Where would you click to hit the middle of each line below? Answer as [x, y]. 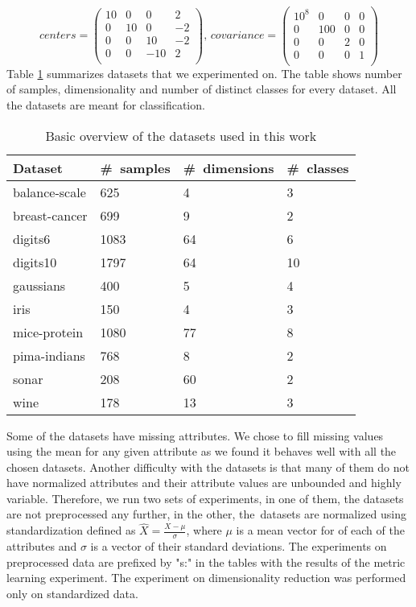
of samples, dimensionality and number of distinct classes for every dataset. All [202, 89]
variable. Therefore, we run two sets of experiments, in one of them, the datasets [205, 498]
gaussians [39, 285]
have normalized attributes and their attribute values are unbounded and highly [204, 483]
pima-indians [49, 355]
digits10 [35, 262]
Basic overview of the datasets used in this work [181, 135]
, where [204, 530]
